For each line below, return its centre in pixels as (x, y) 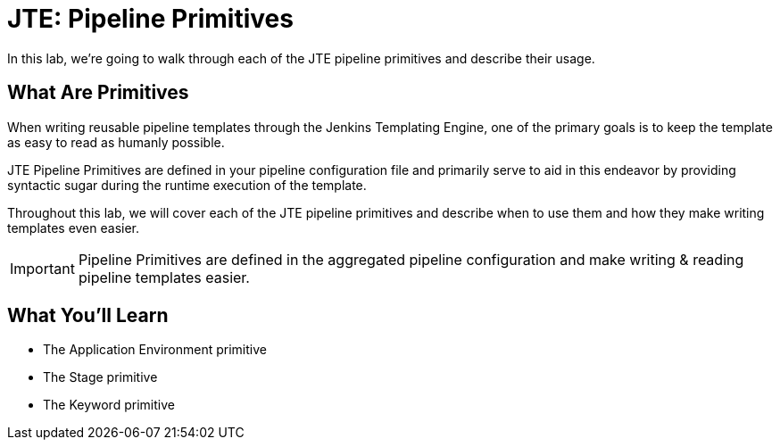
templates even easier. (74, 228)
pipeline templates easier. (164, 277)
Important (42, 268)
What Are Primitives (98, 93)
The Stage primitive (100, 377)
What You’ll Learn (88, 316)
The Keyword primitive (109, 405)
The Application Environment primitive (155, 350)
